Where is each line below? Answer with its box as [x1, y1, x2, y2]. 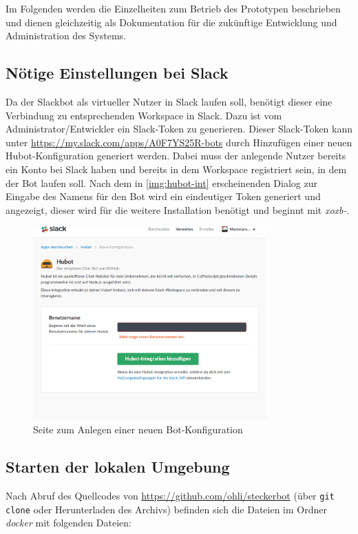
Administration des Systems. [6, 28, 126, 43]
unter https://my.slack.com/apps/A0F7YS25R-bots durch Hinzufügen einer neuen [6, 135, 352, 149]
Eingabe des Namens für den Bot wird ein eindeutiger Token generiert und [6, 189, 321, 204]
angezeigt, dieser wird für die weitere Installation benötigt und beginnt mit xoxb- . [6, 202, 350, 217]
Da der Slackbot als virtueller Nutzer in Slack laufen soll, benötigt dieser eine [6, 94, 333, 108]
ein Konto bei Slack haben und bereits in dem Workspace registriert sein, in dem [6, 161, 347, 176]
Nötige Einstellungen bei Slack [6, 62, 229, 83]
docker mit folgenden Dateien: [6, 515, 131, 530]
